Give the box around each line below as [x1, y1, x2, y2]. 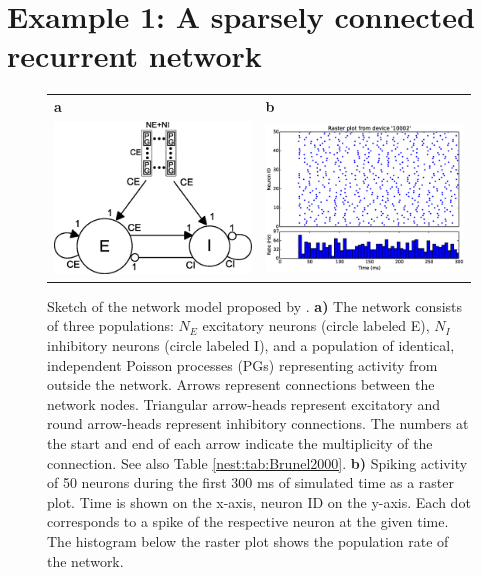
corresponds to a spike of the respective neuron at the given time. [47, 511, 449, 532]
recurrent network [7, 35, 262, 76]
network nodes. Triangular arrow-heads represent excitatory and [47, 393, 440, 414]
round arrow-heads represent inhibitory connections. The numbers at [47, 413, 469, 434]
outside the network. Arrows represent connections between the [47, 374, 435, 395]
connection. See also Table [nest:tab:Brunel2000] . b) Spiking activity [47, 452, 468, 473]
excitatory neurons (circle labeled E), [202, 315, 430, 336]
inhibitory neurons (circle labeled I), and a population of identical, [47, 335, 455, 355]
